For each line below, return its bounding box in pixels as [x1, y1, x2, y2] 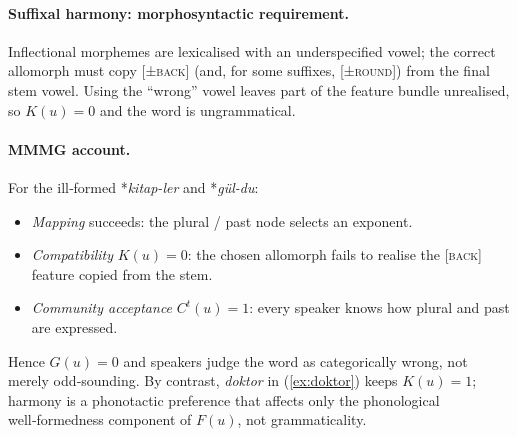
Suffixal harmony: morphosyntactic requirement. [8, 2, 349, 23]
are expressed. [31, 316, 118, 337]
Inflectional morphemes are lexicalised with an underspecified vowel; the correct [8, 40, 496, 61]
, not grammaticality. [237, 409, 367, 430]
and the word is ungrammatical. [99, 99, 296, 120]
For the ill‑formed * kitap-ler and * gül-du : [8, 176, 259, 197]
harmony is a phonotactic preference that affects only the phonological [8, 389, 440, 410]
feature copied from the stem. [31, 263, 213, 284]
